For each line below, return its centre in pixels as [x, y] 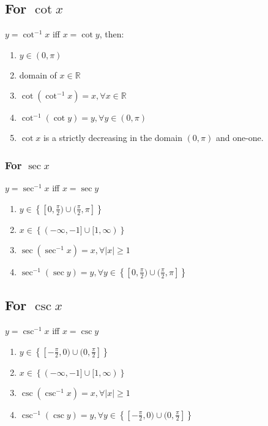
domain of [38, 74]
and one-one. [240, 138]
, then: [112, 34]
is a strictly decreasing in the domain [113, 138]
